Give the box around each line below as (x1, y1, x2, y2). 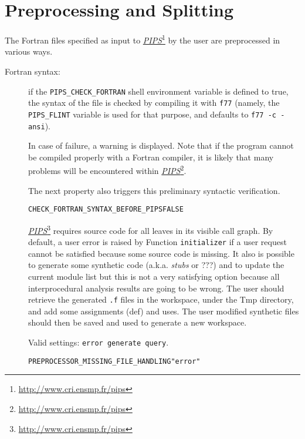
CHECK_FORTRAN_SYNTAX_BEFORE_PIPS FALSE (28, 205, 184, 214)
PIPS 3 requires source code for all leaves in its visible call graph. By (28, 222, 273, 236)
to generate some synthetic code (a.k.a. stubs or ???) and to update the (28, 259, 284, 271)
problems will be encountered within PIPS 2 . (28, 163, 187, 177)
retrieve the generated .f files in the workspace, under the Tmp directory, (28, 293, 294, 306)
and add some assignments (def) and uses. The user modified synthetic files (28, 304, 299, 317)
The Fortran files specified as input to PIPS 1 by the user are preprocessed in (5, 32, 280, 46)
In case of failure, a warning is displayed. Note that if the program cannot (28, 139, 294, 152)
